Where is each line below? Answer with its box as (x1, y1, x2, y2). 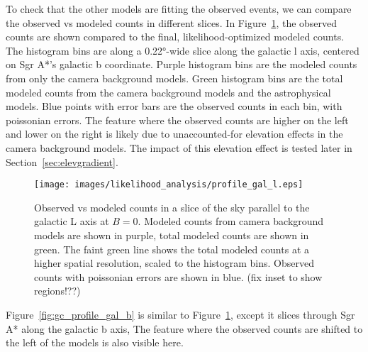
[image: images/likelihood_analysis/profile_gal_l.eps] (34, 180, 303, 190)
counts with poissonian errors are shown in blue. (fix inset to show (34, 269, 323, 284)
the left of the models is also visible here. (6, 335, 184, 350)
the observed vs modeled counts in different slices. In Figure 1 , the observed (6, 15, 338, 30)
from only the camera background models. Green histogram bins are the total (6, 70, 343, 85)
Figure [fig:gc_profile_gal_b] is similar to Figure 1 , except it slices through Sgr (6, 307, 355, 321)
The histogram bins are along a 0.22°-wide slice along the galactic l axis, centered (6, 43, 359, 57)
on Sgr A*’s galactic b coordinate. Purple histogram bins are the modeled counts (6, 57, 357, 72)
